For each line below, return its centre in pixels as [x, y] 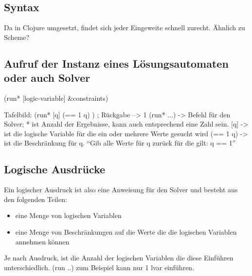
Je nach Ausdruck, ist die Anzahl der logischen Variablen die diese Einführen [119, 258]
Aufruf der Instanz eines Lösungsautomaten [116, 63]
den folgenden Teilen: [36, 199]
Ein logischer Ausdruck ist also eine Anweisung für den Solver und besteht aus [121, 190]
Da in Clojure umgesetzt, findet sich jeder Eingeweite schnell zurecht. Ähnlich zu [125, 28]
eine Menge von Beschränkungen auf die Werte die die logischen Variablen [126, 231]
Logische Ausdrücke [55, 169]
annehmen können [42, 241]
